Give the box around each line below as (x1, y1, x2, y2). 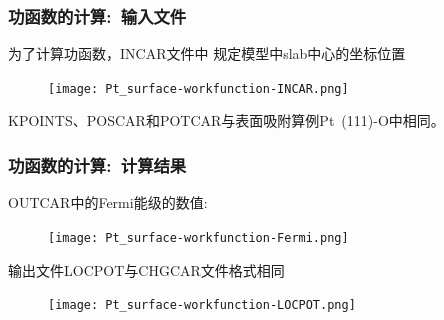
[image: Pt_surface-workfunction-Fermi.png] (48, 230, 349, 245)
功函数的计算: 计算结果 (8, 152, 187, 177)
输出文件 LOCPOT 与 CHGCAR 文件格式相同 (8, 259, 285, 280)
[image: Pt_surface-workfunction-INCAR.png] (48, 81, 349, 96)
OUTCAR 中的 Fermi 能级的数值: (8, 192, 208, 213)
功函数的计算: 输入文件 (8, 3, 187, 28)
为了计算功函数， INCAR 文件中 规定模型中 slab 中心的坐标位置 (8, 43, 406, 64)
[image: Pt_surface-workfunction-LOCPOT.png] (48, 298, 356, 313)
